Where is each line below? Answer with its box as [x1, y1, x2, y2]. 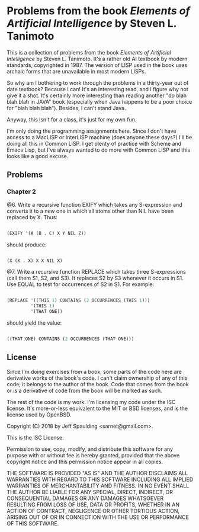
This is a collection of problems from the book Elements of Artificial [7, 49, 171, 56]
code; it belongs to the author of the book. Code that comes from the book [7, 380, 189, 387]
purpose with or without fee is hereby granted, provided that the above [7, 451, 180, 459]
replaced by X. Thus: [7, 213, 58, 220]
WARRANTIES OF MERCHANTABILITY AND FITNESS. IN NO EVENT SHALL [7, 482, 190, 489]
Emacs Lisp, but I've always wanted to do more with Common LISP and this [7, 146, 191, 153]
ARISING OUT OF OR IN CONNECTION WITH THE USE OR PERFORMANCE [7, 514, 189, 521]
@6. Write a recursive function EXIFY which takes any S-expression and [7, 201, 182, 208]
